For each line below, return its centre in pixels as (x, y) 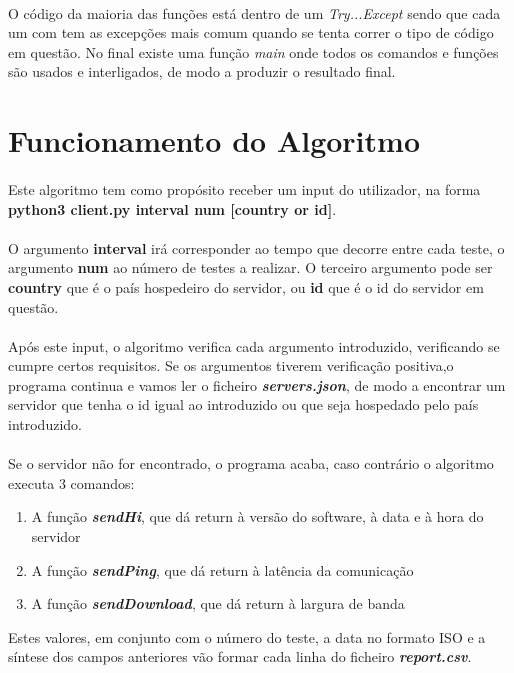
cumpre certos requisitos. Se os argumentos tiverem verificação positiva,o (231, 365)
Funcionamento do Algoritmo (214, 140)
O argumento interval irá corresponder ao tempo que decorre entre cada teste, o (256, 247)
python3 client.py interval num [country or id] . (172, 208)
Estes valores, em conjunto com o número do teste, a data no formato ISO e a (247, 636)
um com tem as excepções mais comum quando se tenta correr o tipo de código (251, 32)
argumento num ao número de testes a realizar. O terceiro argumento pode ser (250, 267)
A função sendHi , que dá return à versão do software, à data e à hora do (257, 516)
